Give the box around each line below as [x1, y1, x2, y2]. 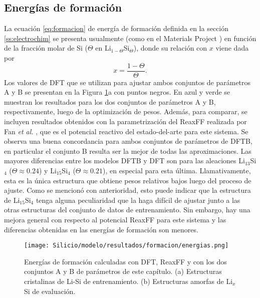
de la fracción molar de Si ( [4, 43, 88, 53]
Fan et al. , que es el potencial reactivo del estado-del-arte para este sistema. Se [4, 126, 248, 136]
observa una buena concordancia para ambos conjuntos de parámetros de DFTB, [4, 136, 252, 146]
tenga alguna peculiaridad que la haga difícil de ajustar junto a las [36, 194, 240, 205]
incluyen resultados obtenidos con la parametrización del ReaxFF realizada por [4, 116, 247, 127]
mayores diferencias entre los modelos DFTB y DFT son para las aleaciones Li [4, 155, 245, 166]
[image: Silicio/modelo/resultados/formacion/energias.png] [24, 242, 229, 249]
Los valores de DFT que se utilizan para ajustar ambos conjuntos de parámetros [4, 77, 251, 87]
